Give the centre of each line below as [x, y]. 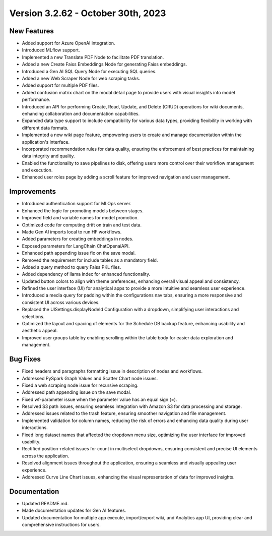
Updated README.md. [45, 503]
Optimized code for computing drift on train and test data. [82, 225]
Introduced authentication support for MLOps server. [77, 204]
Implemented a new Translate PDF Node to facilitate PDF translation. [93, 57]
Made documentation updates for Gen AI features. [74, 511]
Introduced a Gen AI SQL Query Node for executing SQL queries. [89, 71]
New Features [31, 31]
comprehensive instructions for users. [61, 525]
